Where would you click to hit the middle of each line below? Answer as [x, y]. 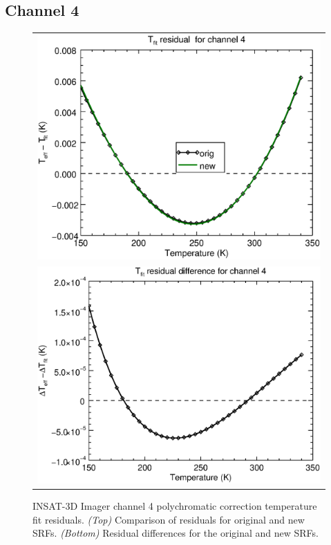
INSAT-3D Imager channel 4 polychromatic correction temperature [175, 506]
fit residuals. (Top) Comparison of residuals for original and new [169, 519]
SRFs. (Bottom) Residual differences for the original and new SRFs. [176, 533]
